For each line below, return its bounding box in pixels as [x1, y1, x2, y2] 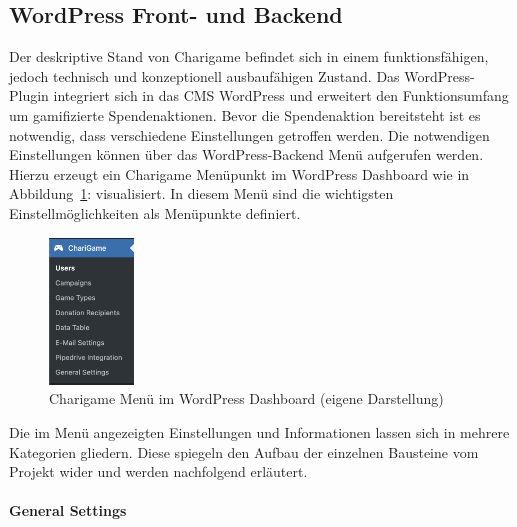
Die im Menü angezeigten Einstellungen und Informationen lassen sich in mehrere [9, 422, 510, 443]
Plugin [9, 85, 49, 106]
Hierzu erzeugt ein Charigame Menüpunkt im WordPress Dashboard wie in [9, 163, 470, 184]
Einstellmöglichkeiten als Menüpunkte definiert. [9, 202, 301, 223]
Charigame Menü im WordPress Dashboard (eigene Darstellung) [49, 388, 444, 409]
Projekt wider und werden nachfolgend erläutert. [9, 461, 308, 482]
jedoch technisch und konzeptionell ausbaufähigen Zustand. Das [9, 65, 400, 86]
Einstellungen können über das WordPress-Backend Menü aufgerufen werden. [9, 144, 484, 165]
